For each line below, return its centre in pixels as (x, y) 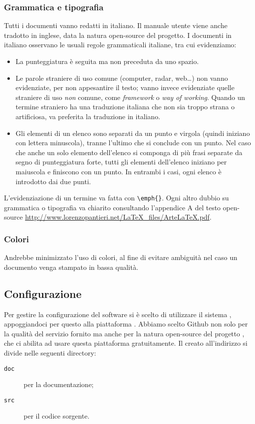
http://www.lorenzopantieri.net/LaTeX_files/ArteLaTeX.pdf (117, 217)
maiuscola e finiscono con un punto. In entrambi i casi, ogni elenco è (118, 171)
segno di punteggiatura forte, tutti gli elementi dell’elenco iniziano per (121, 162)
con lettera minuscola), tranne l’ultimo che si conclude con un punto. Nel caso (133, 143)
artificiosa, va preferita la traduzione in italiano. (88, 116)
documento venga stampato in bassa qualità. (71, 267)
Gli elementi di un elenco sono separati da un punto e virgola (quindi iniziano (133, 133)
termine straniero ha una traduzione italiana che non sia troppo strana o (125, 107)
